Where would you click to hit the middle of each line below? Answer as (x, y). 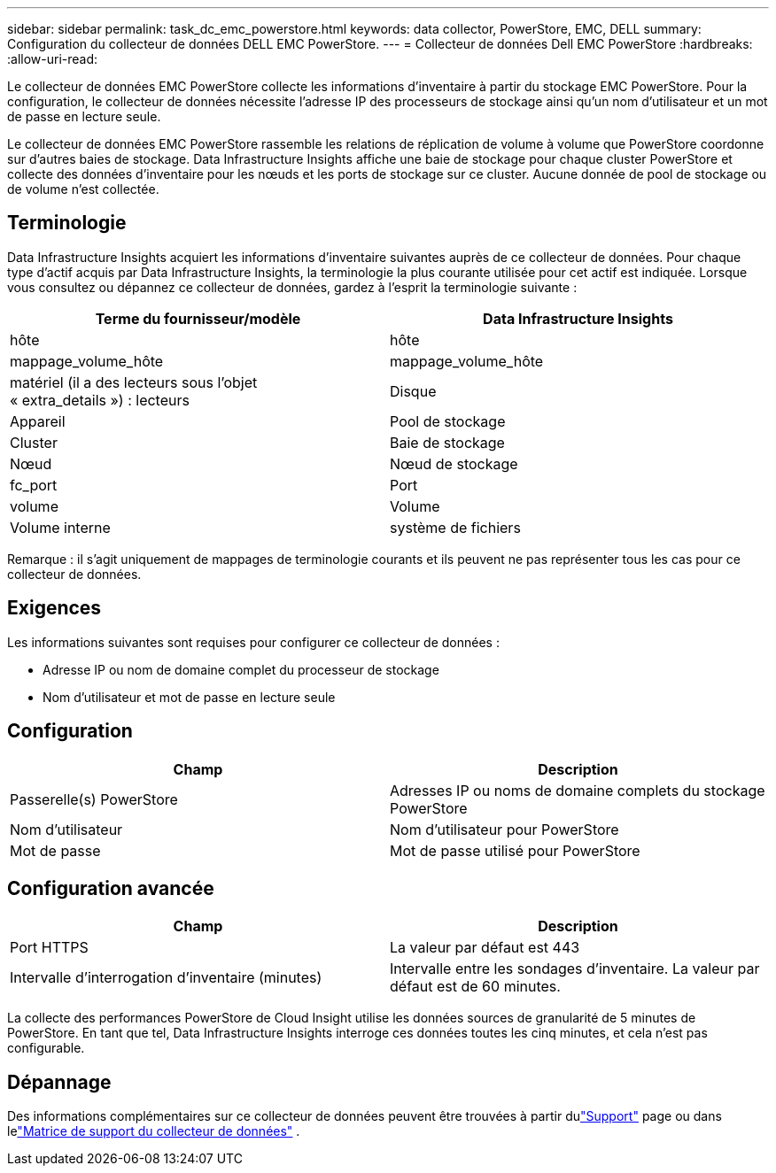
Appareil (38, 421)
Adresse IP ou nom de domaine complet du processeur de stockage (241, 669)
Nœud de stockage (454, 463)
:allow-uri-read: (53, 59)
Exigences (54, 608)
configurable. (46, 1048)
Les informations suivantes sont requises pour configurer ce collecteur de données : (253, 642)
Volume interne (60, 527)
